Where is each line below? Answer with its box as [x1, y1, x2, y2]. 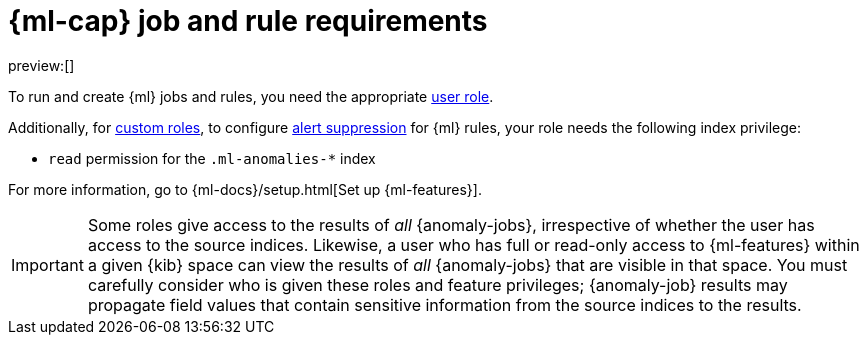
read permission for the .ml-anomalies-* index [48, 149, 376, 167]
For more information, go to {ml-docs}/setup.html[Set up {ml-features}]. [8, 180, 482, 198]
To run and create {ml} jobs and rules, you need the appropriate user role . [8, 87, 494, 105]
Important [11, 254, 84, 275]
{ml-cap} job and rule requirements [8, 4, 488, 38]
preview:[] [8, 56, 75, 74]
